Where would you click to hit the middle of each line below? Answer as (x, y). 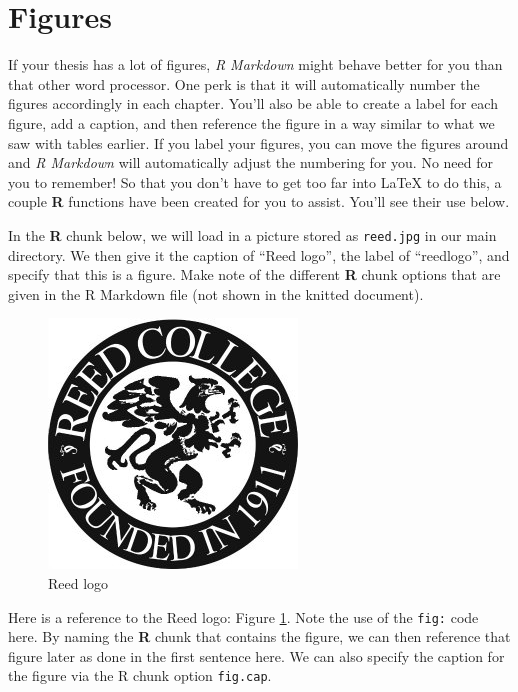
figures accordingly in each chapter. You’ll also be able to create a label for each (253, 103)
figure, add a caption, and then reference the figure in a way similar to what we (251, 122)
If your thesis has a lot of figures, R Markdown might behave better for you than (255, 64)
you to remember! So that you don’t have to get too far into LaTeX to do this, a (255, 181)
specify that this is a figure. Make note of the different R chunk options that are (254, 274)
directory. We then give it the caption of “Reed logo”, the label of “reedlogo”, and (259, 254)
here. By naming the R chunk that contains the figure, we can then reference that (259, 636)
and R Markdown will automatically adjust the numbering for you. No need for (250, 162)
